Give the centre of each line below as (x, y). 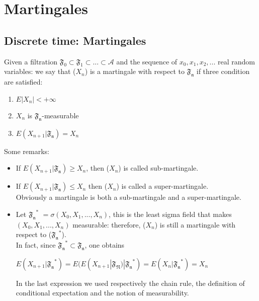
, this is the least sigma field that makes (170, 214)
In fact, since (36, 244)
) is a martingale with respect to (135, 71)
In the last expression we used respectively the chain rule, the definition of (130, 283)
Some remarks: (27, 151)
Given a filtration (31, 61)
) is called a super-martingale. (162, 186)
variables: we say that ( (40, 71)
